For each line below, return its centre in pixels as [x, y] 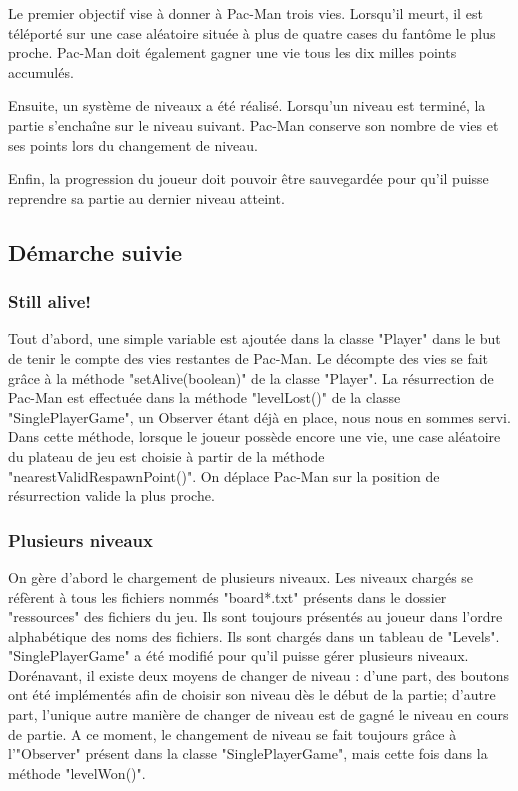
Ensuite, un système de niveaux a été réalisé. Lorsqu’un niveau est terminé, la [247, 105]
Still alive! [50, 301]
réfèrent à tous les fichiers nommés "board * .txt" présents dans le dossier [227, 596]
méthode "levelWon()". [77, 772]
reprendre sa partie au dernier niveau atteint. [146, 197]
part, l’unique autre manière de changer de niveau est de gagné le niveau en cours [258, 714]
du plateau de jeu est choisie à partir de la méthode [166, 455]
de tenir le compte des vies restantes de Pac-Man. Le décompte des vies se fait [248, 357]
